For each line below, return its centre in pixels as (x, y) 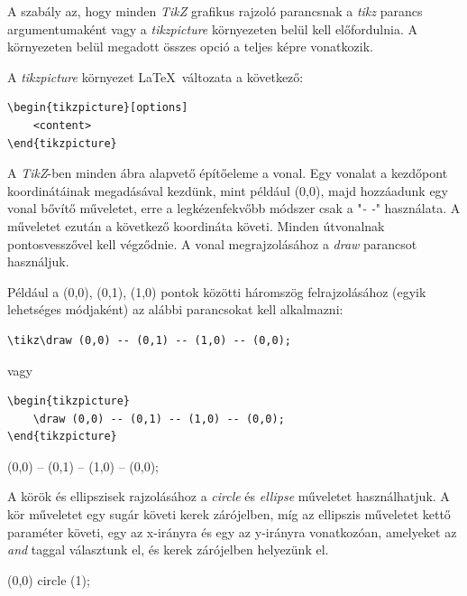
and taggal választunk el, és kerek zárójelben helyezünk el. (168, 549)
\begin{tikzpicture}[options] (98, 108)
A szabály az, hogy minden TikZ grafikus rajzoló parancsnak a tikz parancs (215, 11)
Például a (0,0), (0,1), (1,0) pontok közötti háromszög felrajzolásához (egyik (217, 291)
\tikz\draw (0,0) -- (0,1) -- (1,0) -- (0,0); (149, 340)
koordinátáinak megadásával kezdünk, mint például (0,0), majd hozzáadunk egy (228, 190)
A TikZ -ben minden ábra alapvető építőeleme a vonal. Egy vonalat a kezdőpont (228, 173)
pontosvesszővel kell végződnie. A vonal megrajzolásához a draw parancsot (212, 243)
